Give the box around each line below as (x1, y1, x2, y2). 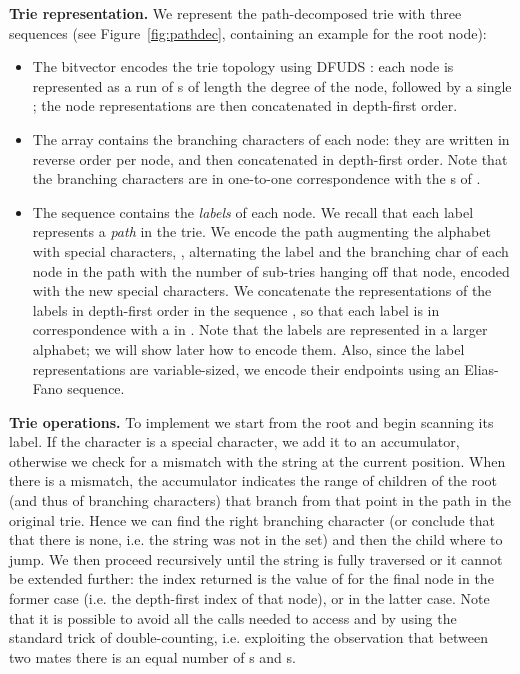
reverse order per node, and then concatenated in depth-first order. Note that (32, 148, 508, 169)
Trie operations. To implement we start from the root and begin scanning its (9, 411, 494, 432)
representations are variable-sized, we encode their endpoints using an (32, 358, 460, 379)
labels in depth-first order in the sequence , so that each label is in (32, 299, 440, 320)
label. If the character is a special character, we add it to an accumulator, (9, 431, 460, 452)
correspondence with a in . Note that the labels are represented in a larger (32, 319, 488, 340)
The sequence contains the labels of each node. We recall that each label (32, 201, 474, 222)
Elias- (464, 358, 499, 379)
